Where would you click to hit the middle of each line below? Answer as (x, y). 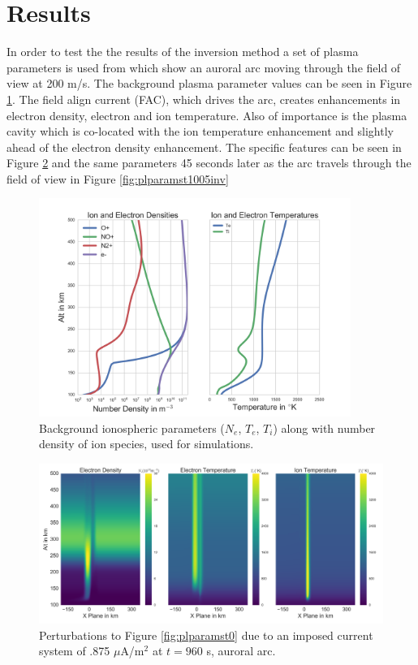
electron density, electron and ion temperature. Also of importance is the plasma (207, 115)
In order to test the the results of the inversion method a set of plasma (183, 52)
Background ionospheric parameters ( (132, 427)
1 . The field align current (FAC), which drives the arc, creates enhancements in (204, 99)
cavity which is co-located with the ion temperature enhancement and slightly (200, 131)
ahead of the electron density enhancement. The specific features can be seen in (204, 147)
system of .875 (75, 651)
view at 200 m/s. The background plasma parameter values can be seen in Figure (209, 83)
